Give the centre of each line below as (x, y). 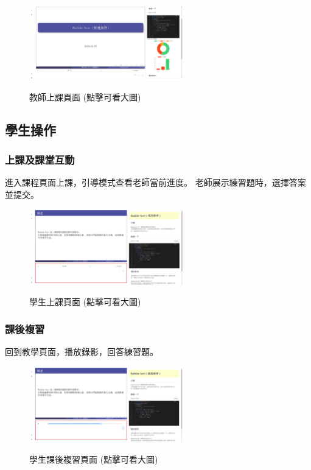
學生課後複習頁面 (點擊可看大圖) (94, 459)
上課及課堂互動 (40, 159)
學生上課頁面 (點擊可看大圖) (85, 302)
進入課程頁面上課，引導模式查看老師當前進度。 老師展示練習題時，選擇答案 (155, 182)
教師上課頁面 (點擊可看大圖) (85, 96)
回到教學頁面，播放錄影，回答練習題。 (82, 352)
